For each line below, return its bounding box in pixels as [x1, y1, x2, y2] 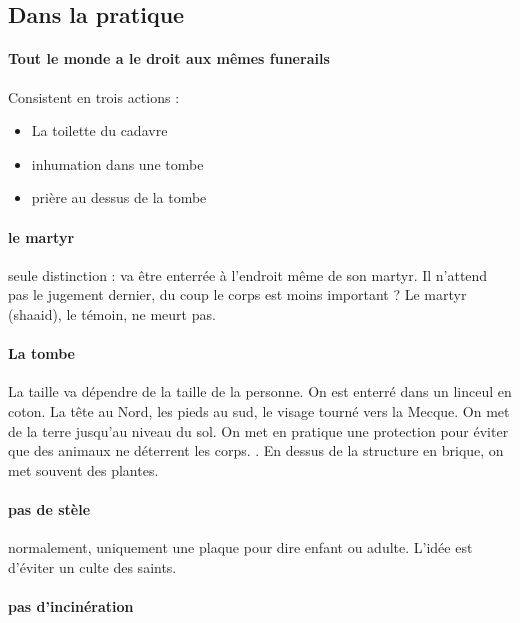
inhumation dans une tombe [31, 153, 204, 174]
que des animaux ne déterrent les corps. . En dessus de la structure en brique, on [8, 440, 504, 461]
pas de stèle [8, 498, 91, 519]
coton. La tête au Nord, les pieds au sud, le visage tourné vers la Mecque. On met [8, 400, 510, 421]
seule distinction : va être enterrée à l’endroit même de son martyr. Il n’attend [8, 264, 488, 285]
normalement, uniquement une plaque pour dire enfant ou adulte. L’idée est [8, 537, 473, 558]
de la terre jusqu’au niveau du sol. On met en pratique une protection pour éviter [8, 420, 509, 441]
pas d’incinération [8, 595, 134, 616]
